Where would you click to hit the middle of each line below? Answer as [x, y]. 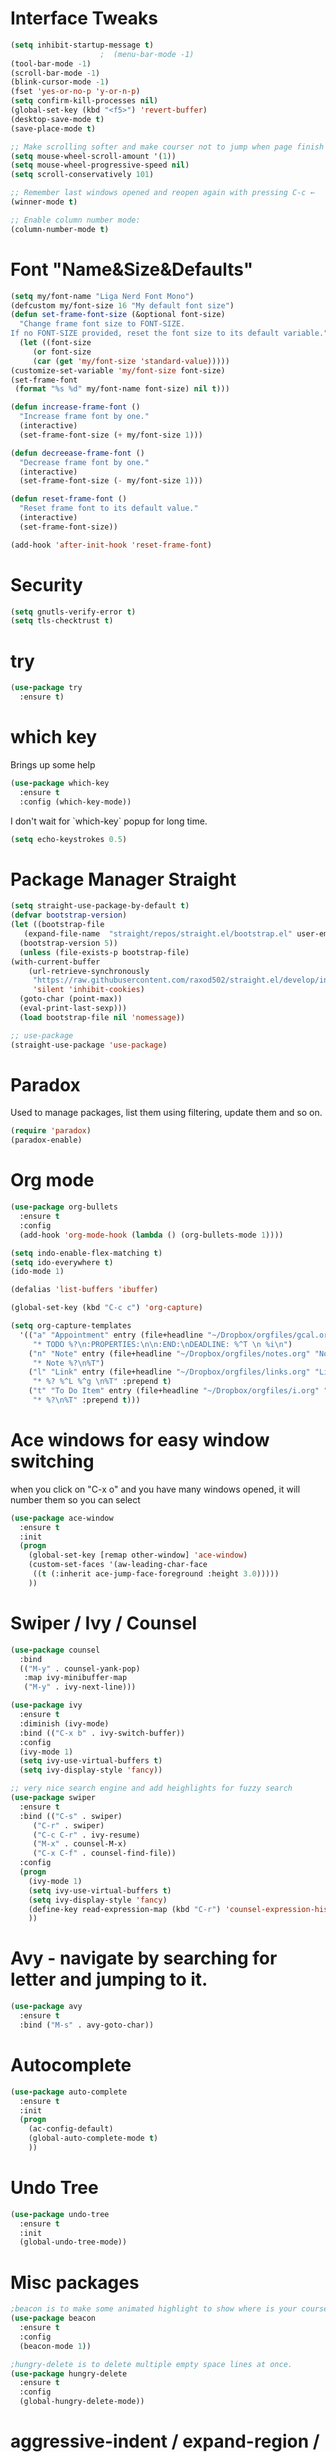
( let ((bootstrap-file [57, 925]
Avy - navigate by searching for [144, 1958]
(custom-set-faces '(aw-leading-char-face [118, 1565]
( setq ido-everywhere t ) [62, 1262]
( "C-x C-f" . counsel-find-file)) [104, 1853]
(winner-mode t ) [44, 202]
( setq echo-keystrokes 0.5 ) [69, 839]
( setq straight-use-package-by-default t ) [100, 906]
